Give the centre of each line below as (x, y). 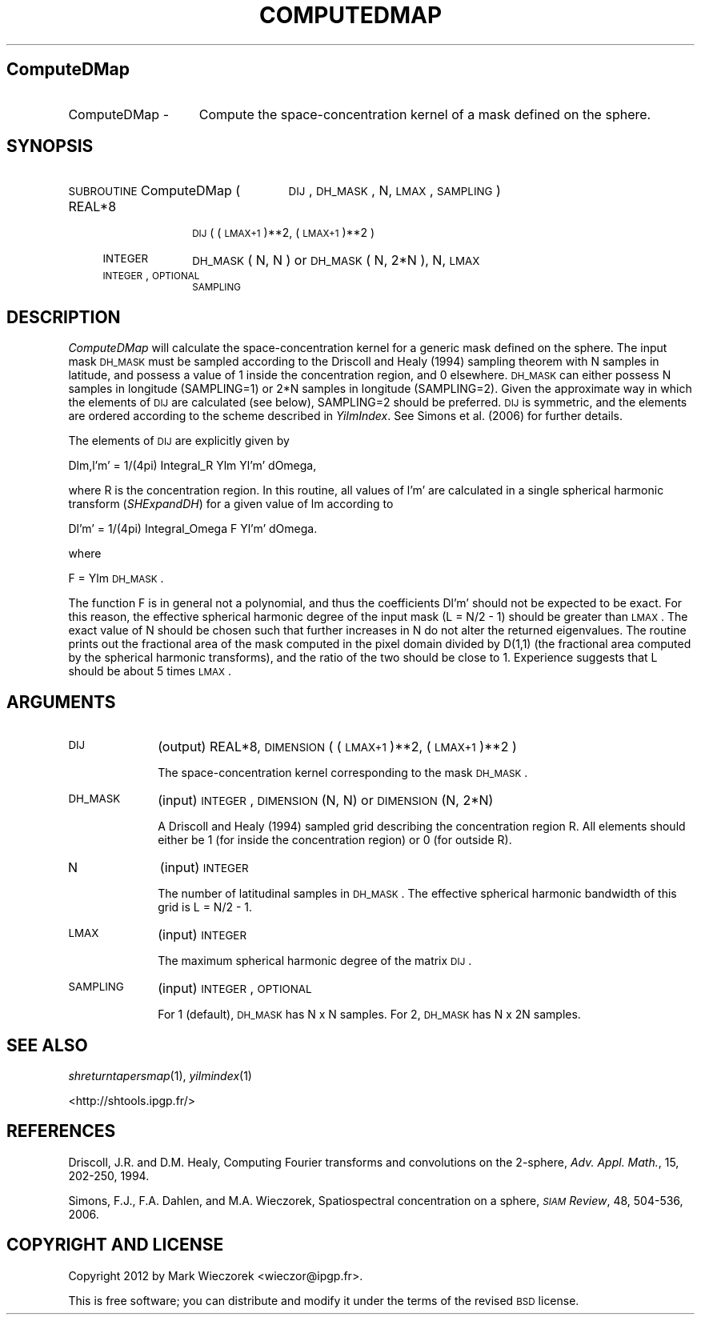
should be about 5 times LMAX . (150, 671)
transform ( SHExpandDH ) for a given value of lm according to (231, 504)
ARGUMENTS (61, 702)
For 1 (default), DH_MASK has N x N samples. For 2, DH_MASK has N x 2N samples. (369, 1015)
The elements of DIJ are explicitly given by (179, 441)
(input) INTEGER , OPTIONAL (235, 989)
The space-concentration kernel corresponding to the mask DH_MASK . (343, 773)
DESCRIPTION (64, 317)
